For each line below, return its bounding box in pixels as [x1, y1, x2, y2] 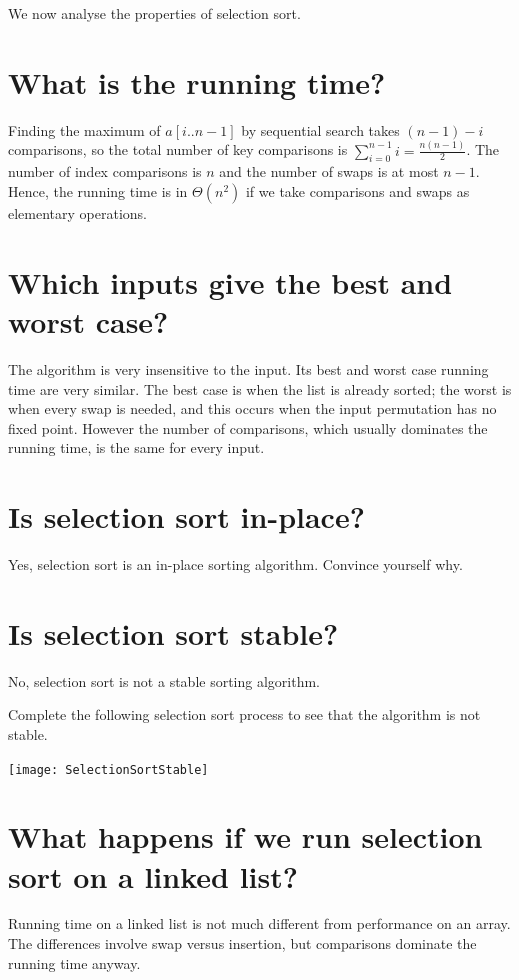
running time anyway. [8, 952, 141, 973]
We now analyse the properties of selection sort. [8, 3, 301, 23]
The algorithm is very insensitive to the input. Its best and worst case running [8, 358, 489, 379]
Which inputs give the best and [8, 261, 453, 302]
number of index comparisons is [8, 161, 202, 182]
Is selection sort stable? [8, 612, 339, 653]
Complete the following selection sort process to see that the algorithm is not [8, 704, 481, 725]
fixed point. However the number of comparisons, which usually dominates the [8, 417, 488, 438]
